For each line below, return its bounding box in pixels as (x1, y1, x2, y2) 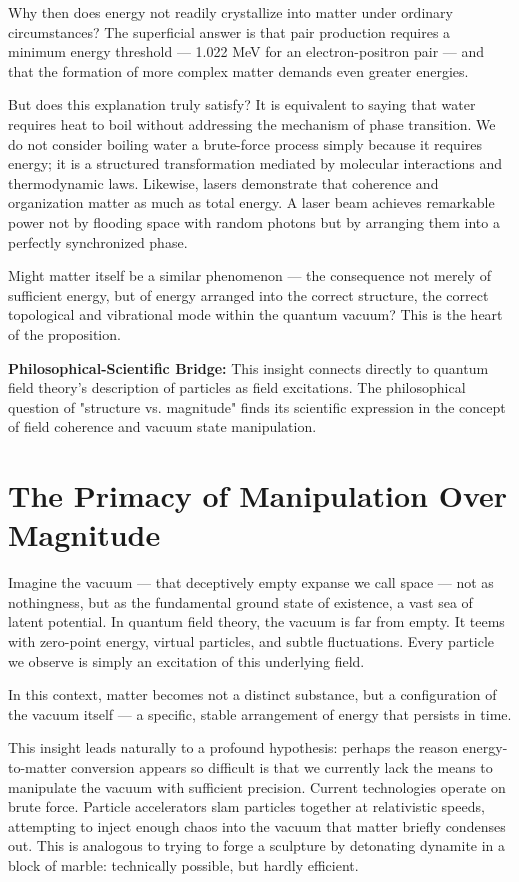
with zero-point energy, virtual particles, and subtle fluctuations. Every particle (8, 630, 495, 651)
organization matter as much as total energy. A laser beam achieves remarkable (8, 192, 495, 213)
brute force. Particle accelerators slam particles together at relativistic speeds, (8, 796, 485, 817)
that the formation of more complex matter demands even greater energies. (8, 60, 469, 81)
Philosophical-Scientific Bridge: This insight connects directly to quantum (8, 357, 489, 378)
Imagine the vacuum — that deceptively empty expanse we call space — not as (8, 572, 494, 593)
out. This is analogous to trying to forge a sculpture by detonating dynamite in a (8, 835, 506, 856)
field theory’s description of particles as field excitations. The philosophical (8, 377, 466, 398)
